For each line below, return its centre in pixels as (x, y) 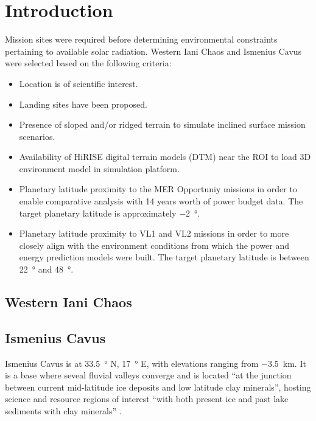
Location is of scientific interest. (79, 83)
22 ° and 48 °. (46, 269)
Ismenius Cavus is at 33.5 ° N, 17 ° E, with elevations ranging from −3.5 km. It (156, 363)
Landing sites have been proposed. (83, 104)
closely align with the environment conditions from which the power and (154, 245)
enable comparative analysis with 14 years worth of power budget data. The (161, 201)
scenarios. (37, 136)
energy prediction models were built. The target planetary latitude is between (164, 257)
